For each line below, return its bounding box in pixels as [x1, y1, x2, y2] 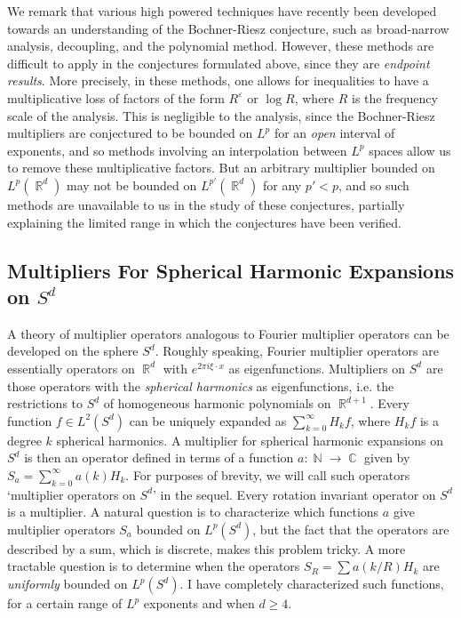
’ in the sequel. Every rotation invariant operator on [153, 485, 436, 503]
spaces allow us [369, 140, 451, 159]
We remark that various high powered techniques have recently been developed [7, 2, 437, 20]
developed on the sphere [7, 341, 139, 360]
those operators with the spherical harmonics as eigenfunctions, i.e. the [7, 376, 394, 395]
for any [262, 175, 302, 194]
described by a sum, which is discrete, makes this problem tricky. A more [7, 539, 406, 558]
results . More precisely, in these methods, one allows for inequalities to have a [7, 71, 429, 90]
